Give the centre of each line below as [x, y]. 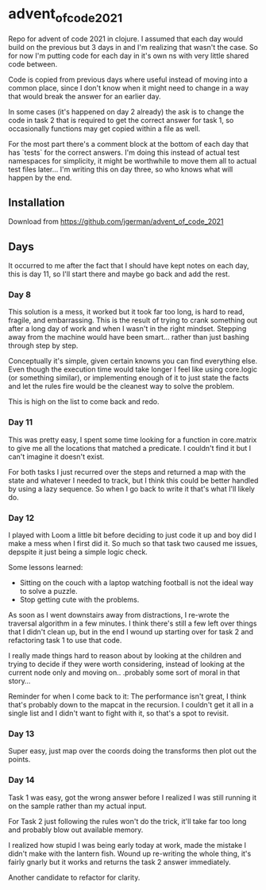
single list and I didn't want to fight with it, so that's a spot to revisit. [118, 713]
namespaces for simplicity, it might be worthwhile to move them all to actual [132, 160]
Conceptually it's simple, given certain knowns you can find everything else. [133, 361]
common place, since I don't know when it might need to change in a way [129, 87]
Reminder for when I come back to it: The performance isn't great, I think [127, 696]
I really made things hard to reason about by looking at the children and [125, 656]
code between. [33, 64]
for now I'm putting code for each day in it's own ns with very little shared [129, 56]
